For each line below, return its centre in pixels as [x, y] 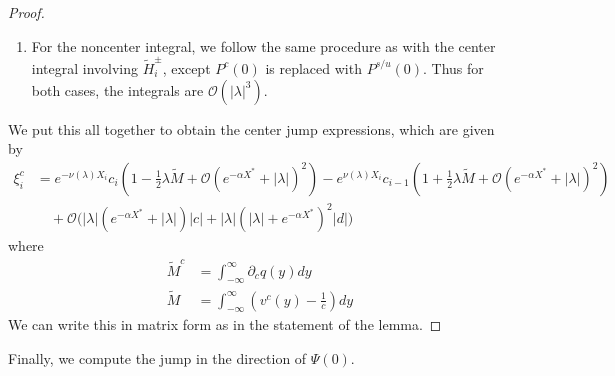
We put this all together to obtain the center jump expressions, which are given [251, 128]
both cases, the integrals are [117, 89]
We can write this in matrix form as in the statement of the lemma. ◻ [225, 324]
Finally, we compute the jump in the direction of [157, 358]
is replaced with [313, 67]
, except [186, 67]
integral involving [85, 67]
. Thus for [453, 67]
